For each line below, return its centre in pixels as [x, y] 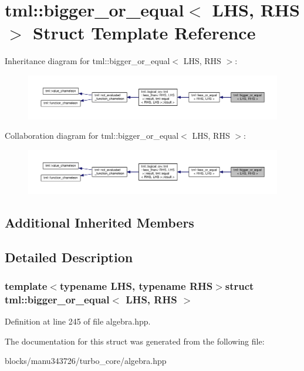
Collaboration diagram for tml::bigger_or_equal [92, 136]
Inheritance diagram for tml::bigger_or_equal [87, 61]
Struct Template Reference [144, 33]
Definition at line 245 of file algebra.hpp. [78, 321]
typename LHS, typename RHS [136, 286]
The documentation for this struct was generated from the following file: [135, 341]
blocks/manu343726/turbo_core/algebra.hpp [86, 361]
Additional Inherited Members [99, 222]
